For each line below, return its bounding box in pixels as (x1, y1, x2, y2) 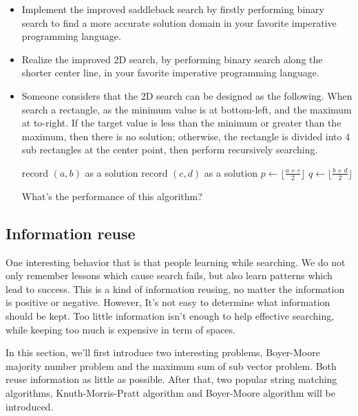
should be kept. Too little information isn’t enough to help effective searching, (6, 308, 335, 322)
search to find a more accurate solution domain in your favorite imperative (21, 15, 337, 30)
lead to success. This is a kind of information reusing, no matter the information (6, 281, 345, 296)
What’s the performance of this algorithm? (21, 188, 202, 203)
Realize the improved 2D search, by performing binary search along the (21, 52, 323, 66)
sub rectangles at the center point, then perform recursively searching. (21, 142, 318, 157)
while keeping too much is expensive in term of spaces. (6, 322, 235, 336)
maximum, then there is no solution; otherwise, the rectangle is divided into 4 (21, 129, 350, 143)
